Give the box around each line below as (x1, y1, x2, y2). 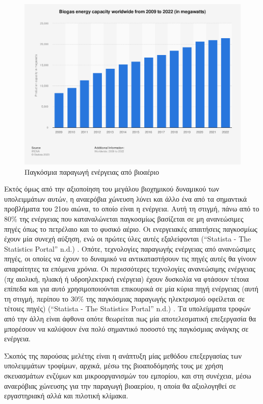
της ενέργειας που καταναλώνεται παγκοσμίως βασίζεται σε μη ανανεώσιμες (19, 213, 244, 224)
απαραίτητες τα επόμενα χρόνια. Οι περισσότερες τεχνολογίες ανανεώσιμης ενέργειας (4, 263, 255, 274)
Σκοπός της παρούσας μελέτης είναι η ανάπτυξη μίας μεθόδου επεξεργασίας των (4, 350, 242, 361)
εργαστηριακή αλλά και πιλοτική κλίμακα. (4, 390, 128, 401)
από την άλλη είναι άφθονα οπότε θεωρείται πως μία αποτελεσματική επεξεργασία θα (4, 313, 256, 324)
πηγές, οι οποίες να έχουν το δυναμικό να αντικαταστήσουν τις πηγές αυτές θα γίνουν (4, 253, 257, 264)
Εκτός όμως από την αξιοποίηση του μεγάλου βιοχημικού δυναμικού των (4, 183, 219, 194)
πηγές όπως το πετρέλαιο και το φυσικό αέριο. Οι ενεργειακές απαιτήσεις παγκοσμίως (4, 223, 257, 234)
